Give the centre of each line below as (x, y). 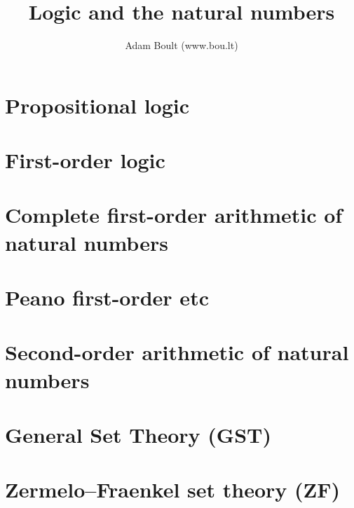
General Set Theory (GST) (138, 434)
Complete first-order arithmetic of (174, 215)
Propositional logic (97, 105)
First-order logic (85, 160)
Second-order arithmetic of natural (177, 352)
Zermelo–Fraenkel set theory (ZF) (173, 489)
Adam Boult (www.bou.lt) (182, 45)
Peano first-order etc (107, 297)
